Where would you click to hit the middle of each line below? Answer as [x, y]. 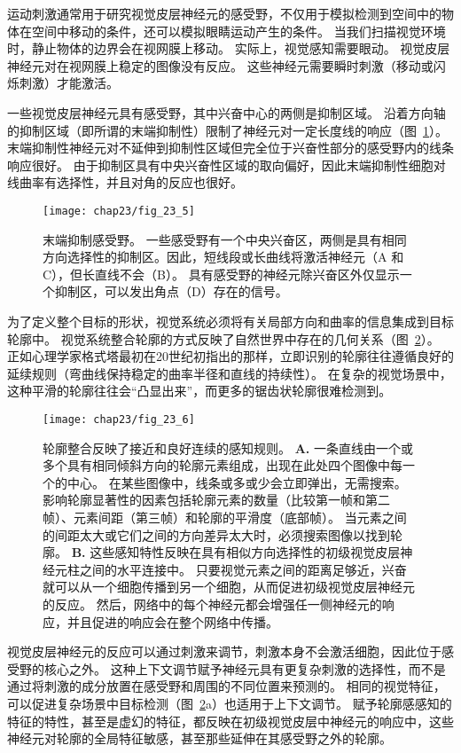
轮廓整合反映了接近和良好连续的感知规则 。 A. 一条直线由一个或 [228, 447]
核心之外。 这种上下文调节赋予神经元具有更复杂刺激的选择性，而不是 [245, 668]
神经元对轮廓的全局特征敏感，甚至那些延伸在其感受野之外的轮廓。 [199, 738]
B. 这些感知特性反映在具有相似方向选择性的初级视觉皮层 [236, 552]
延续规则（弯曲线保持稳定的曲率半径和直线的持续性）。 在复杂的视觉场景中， [230, 373]
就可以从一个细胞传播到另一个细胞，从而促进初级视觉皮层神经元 [229, 587]
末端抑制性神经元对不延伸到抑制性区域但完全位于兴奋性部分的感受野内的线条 [230, 148]
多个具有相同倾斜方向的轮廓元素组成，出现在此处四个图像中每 [223, 465]
